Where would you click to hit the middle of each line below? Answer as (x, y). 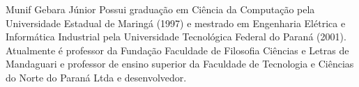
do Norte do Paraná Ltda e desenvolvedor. (96, 77)
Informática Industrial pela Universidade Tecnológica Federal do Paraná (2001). (176, 37)
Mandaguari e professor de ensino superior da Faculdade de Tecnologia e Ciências (180, 64)
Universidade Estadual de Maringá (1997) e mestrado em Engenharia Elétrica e (176, 23)
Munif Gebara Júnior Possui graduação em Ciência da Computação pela (160, 9)
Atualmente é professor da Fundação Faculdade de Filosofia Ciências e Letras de (177, 50)
